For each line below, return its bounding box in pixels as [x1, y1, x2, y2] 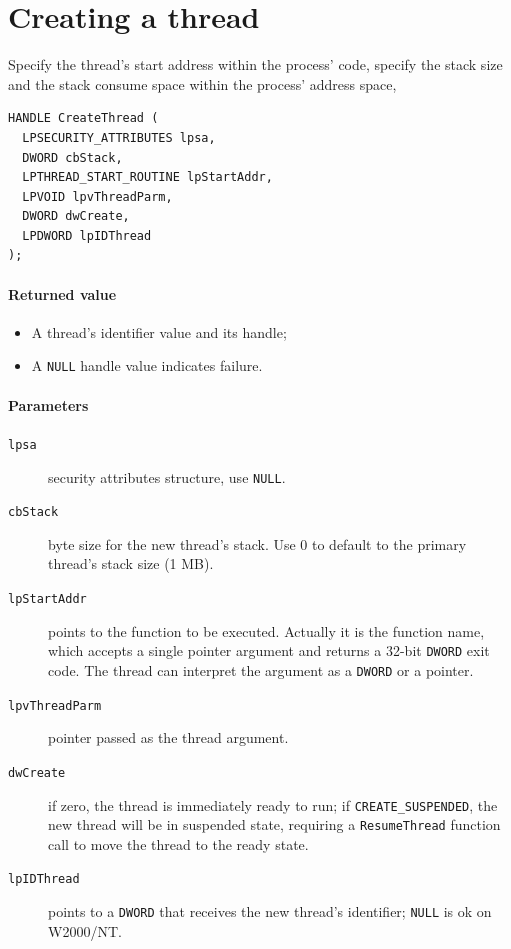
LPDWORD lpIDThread [22, 228, 152, 243]
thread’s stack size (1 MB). [48, 553, 214, 574]
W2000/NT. [48, 920, 122, 941]
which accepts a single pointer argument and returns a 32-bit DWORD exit [48, 640, 490, 661]
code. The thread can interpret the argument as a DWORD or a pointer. [48, 659, 474, 680]
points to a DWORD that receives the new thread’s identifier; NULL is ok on [48, 901, 492, 922]
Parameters [8, 394, 89, 415]
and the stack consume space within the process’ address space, [8, 73, 397, 94]
